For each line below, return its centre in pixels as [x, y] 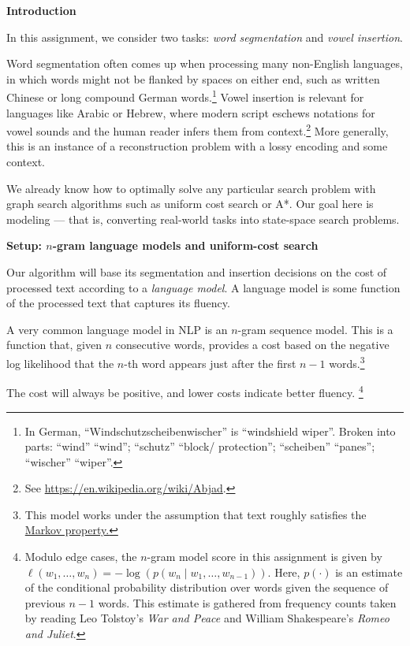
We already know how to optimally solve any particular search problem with [191, 188]
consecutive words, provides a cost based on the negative [252, 345]
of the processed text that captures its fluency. [118, 303]
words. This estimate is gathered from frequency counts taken [247, 602]
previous [45, 602]
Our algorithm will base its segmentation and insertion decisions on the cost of [197, 272]
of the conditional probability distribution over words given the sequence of [207, 587]
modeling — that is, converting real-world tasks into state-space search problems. [203, 219]
